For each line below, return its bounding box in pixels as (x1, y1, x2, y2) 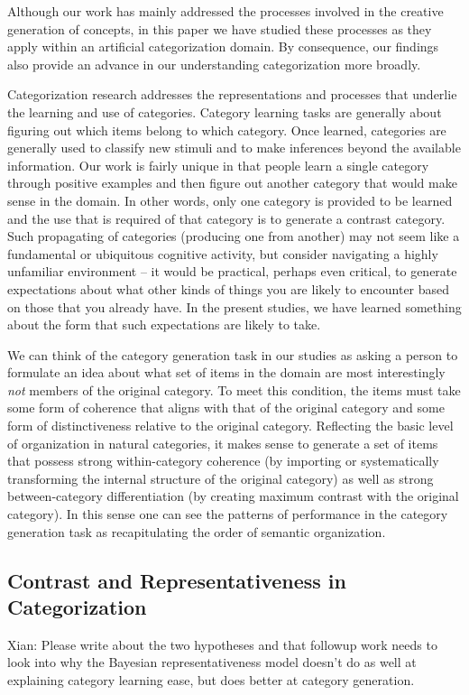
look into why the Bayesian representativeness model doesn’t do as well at (7, 653, 417, 672)
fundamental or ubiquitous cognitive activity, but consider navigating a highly (7, 244, 438, 263)
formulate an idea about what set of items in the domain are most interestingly (7, 363, 446, 382)
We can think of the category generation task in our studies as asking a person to (7, 345, 458, 364)
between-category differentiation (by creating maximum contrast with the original (7, 486, 459, 505)
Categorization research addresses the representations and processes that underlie (7, 85, 457, 104)
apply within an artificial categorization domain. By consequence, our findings (7, 37, 439, 56)
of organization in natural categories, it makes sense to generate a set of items (7, 433, 438, 452)
